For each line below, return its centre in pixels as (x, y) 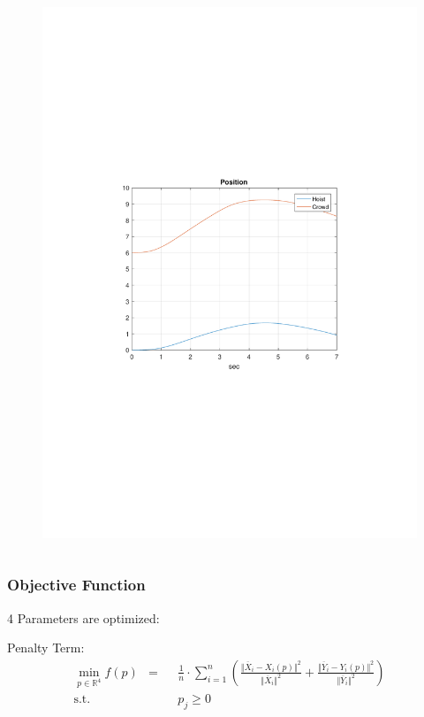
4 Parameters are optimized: (83, 617)
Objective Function (76, 585)
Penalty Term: (46, 648)
